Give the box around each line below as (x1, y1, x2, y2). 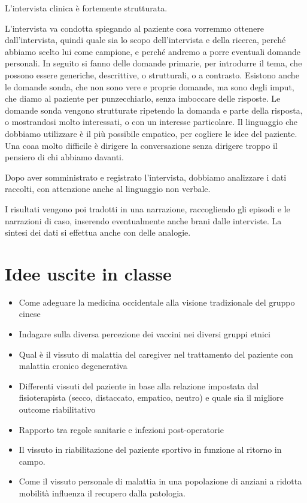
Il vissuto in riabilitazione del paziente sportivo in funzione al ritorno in (19, 443, 282, 456)
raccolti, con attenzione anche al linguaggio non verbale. (5, 182, 211, 195)
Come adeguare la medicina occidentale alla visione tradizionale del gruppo (19, 295, 295, 308)
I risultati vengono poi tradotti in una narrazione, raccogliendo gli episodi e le (5, 202, 290, 215)
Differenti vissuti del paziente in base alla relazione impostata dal (19, 379, 259, 392)
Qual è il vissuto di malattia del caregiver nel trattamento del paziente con (19, 347, 293, 360)
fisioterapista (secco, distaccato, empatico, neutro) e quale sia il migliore (19, 391, 284, 404)
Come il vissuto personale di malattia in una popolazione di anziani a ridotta (19, 475, 302, 487)
